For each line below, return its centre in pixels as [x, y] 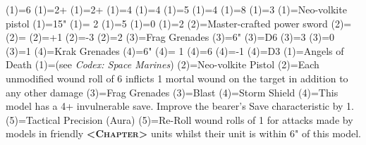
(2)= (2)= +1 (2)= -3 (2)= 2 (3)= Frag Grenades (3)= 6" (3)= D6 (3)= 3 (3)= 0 [170, 37]
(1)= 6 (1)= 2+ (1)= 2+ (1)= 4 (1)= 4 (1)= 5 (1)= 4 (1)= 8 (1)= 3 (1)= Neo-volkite [176, 9]
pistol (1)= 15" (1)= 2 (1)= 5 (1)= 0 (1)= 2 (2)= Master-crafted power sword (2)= [179, 23]
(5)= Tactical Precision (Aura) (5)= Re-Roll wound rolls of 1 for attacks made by [179, 119]
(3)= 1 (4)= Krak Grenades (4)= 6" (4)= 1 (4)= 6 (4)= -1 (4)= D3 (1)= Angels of [175, 50]
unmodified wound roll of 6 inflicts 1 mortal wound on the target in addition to [177, 78]
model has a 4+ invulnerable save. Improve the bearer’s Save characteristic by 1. [180, 106]
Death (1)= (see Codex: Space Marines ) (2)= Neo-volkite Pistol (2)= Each [163, 64]
